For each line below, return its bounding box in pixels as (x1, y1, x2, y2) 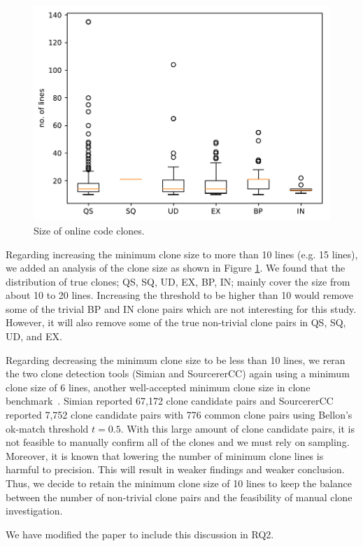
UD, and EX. (6, 329, 62, 344)
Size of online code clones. (34, 223, 145, 237)
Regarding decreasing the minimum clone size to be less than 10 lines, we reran (6, 352, 346, 367)
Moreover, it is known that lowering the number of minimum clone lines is (6, 448, 324, 463)
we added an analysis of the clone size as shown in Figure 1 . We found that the (6, 260, 346, 275)
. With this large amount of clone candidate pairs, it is (120, 421, 355, 435)
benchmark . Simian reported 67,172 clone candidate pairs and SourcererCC (6, 393, 334, 408)
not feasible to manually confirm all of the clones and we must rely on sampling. (6, 435, 350, 449)
